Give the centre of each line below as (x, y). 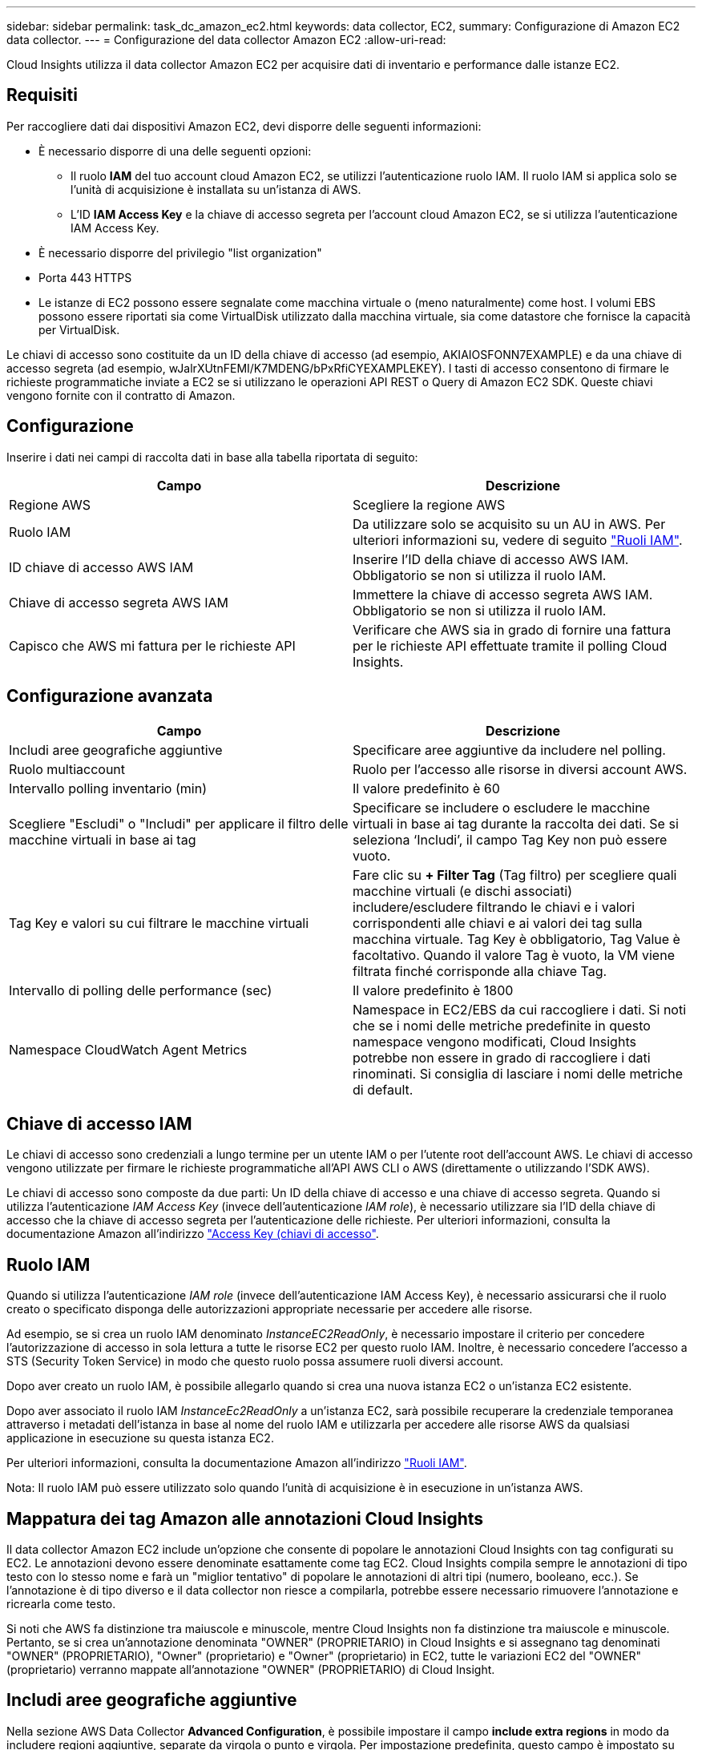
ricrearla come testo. (61, 1604)
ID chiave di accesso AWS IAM (101, 567)
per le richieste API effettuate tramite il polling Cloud (510, 645)
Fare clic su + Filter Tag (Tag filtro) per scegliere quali (515, 875)
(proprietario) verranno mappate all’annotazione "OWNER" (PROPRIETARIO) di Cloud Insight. (251, 1670)
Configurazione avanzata (110, 696)
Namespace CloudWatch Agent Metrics (128, 1049)
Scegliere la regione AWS (429, 504)
